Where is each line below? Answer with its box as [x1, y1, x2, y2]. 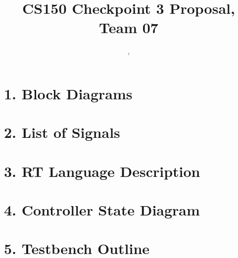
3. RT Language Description [4, 161, 200, 181]
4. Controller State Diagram [4, 200, 200, 220]
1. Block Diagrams [4, 83, 133, 103]
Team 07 [99, 17, 158, 38]
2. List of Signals [4, 122, 120, 142]
